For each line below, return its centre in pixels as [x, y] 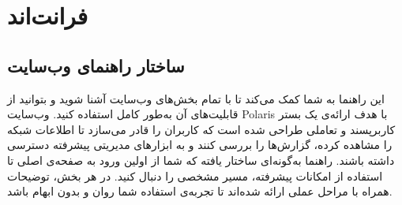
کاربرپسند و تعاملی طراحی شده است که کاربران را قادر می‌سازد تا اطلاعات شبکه [201, 129]
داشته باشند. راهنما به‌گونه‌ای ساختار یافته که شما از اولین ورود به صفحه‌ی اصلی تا [201, 160]
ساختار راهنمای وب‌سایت [96, 65]
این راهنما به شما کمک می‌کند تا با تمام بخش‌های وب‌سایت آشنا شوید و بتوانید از [196, 98]
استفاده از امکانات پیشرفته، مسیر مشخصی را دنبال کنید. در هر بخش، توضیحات [195, 175]
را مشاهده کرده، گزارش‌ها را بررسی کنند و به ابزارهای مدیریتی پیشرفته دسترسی [200, 145]
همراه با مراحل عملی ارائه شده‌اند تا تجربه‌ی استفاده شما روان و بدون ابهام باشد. [200, 191]
